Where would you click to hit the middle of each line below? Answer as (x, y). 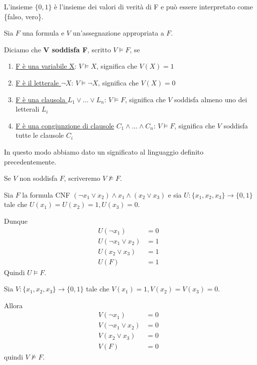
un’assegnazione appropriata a (118, 33)
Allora (13, 305)
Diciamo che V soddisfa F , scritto (58, 49)
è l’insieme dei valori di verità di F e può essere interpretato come (153, 6)
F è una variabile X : (46, 66)
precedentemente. (30, 161)
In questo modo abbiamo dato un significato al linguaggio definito (104, 151)
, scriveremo (82, 178)
